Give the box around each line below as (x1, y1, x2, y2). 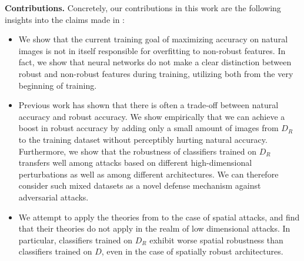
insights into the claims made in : (5, 13, 125, 25)
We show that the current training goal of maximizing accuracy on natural (18, 33, 288, 45)
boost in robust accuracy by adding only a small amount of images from (18, 122, 279, 134)
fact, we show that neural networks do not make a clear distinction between (18, 56, 292, 68)
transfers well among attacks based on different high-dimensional (18, 156, 252, 169)
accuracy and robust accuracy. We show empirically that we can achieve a (18, 110, 285, 122)
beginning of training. (18, 79, 97, 91)
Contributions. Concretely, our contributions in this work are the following (5, 2, 281, 14)
